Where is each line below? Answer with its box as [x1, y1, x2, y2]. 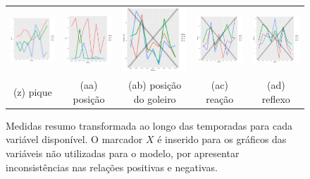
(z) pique [13, 84, 52, 99]
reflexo [261, 91, 290, 106]
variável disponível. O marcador [6, 132, 143, 147]
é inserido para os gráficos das [157, 132, 287, 147]
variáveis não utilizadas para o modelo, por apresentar [6, 146, 240, 161]
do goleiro [133, 91, 176, 106]
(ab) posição [128, 78, 182, 92]
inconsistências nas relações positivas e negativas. [6, 159, 218, 174]
